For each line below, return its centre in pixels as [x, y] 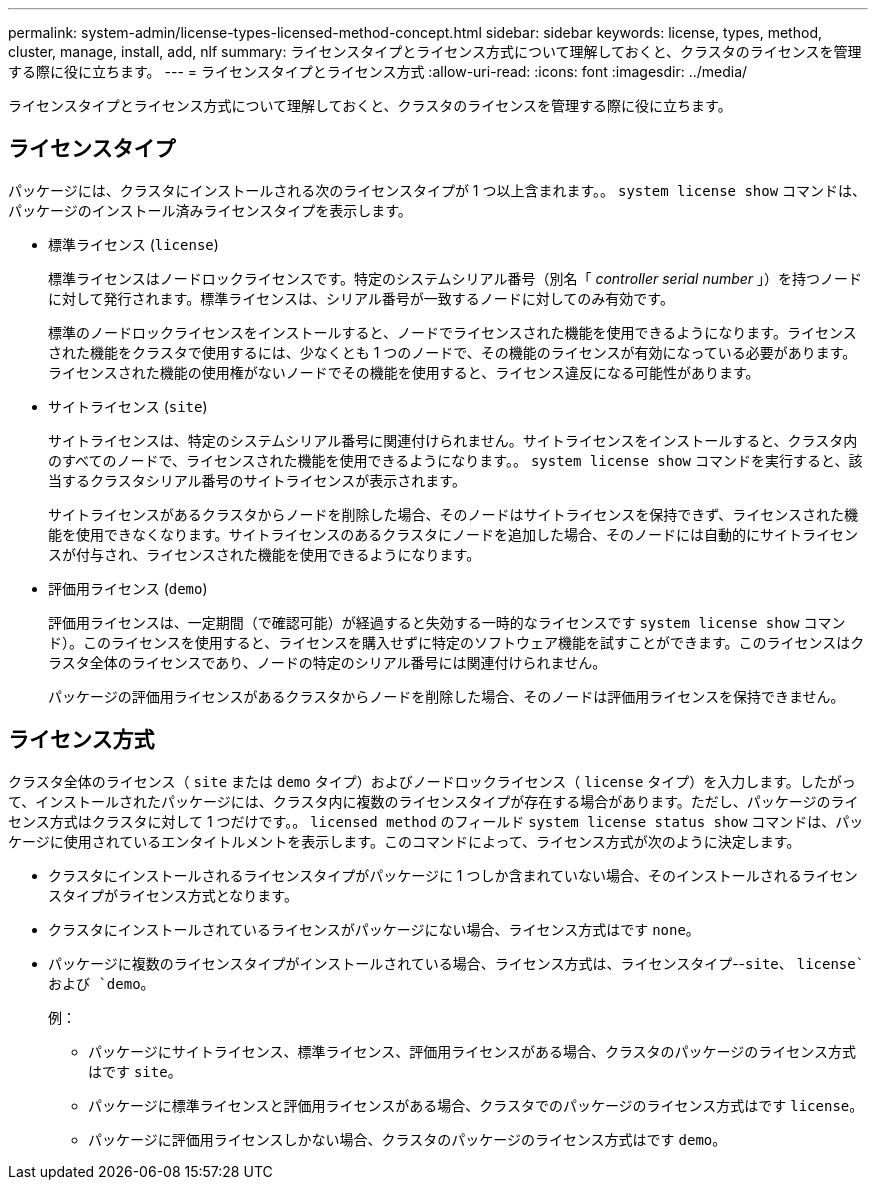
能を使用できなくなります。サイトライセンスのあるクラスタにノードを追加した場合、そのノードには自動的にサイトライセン [453, 534]
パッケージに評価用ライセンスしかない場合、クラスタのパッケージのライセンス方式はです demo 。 [407, 1139]
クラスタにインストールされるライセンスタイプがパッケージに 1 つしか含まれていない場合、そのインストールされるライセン [453, 875]
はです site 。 [135, 1071]
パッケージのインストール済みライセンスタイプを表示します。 [210, 210]
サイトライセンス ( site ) [128, 406]
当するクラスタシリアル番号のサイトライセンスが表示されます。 [257, 480]
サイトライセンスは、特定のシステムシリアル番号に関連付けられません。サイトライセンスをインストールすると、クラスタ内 [453, 440]
